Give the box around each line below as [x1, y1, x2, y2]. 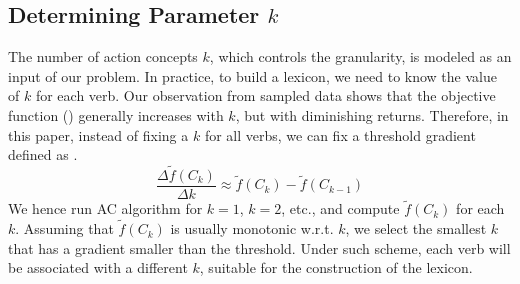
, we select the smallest [345, 218, 487, 239]
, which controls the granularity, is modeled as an [209, 46, 512, 67]
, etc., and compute [281, 198, 400, 219]
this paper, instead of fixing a [8, 124, 189, 145]
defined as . [8, 144, 78, 165]
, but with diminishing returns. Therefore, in [235, 104, 509, 125]
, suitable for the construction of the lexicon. [199, 257, 473, 278]
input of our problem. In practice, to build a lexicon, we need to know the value [8, 65, 497, 86]
